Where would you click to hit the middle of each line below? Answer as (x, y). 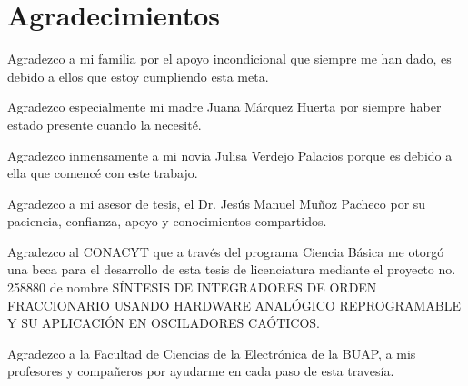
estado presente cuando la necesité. (105, 124)
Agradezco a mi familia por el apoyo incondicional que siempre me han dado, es (229, 59)
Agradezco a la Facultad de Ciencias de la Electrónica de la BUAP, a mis (212, 353)
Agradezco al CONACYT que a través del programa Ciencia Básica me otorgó (226, 251)
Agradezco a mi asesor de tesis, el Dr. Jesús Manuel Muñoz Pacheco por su (217, 203)
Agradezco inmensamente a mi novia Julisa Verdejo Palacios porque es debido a (230, 155)
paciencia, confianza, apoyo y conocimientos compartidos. (167, 221)
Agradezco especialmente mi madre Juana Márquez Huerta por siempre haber (224, 107)
